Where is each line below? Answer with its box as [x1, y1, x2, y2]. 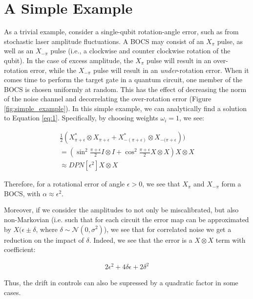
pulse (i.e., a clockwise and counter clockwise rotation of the [50, 46, 231, 56]
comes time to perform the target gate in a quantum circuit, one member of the [4, 74, 243, 85]
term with [215, 234, 246, 245]
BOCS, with [4, 188, 41, 198]
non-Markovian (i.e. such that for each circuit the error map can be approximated [4, 214, 249, 224]
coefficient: [4, 244, 36, 254]
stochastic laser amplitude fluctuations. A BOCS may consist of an [4, 36, 204, 46]
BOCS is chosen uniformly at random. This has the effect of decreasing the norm [4, 84, 247, 94]
